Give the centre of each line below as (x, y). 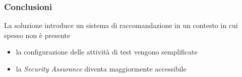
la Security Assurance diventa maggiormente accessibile (101, 68)
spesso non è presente (37, 35)
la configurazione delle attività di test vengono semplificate (107, 52)
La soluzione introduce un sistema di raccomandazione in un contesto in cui (121, 25)
